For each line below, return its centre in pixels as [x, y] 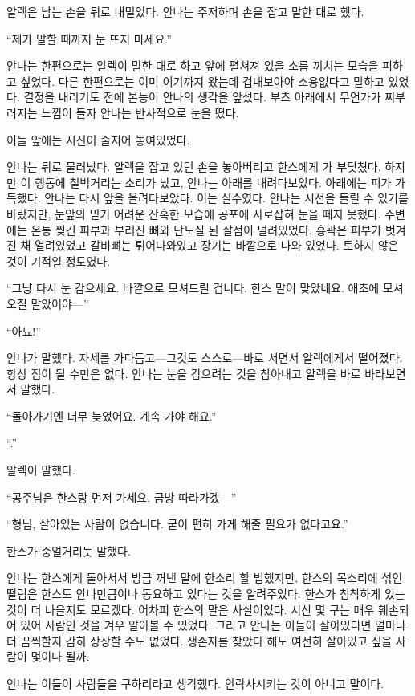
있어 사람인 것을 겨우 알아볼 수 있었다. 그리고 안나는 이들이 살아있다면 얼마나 [213, 625]
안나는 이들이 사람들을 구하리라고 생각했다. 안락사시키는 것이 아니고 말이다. [195, 683]
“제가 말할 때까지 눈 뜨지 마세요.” [89, 38]
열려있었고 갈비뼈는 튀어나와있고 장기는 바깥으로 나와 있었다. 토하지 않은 [217, 245]
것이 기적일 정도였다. [59, 260]
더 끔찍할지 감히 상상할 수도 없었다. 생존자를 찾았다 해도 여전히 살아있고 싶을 [199, 640]
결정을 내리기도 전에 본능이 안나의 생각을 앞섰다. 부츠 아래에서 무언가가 [202, 97]
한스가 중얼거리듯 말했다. [69, 550]
